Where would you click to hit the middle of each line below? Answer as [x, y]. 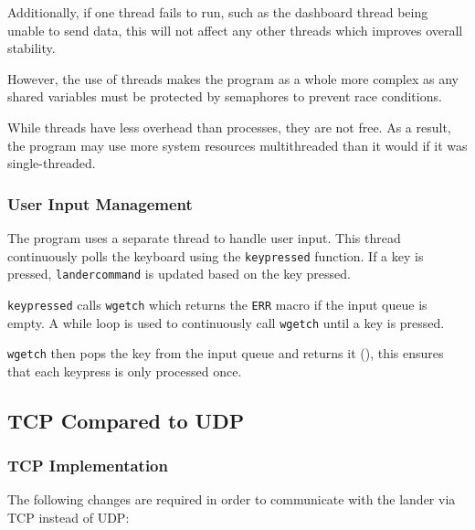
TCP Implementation [88, 466]
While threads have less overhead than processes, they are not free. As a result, [229, 127]
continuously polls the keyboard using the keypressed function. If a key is [216, 255]
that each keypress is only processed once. [125, 371]
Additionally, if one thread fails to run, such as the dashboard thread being [218, 12]
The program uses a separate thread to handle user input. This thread [204, 237]
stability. [32, 48]
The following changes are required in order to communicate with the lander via [232, 499]
